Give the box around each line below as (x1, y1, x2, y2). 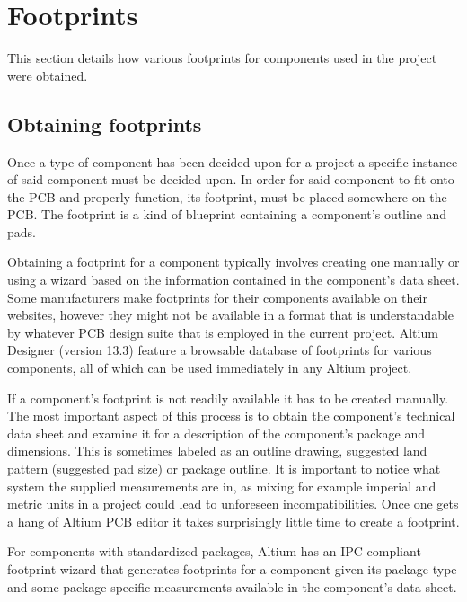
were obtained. (7, 66, 88, 84)
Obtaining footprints (7, 110, 202, 137)
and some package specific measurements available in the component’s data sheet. (7, 577, 457, 596)
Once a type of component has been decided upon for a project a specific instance (7, 152, 458, 171)
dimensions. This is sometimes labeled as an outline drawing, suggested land (7, 441, 427, 460)
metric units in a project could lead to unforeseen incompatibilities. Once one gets (7, 494, 459, 513)
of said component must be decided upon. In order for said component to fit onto (7, 170, 454, 189)
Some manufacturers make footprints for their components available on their (7, 288, 427, 306)
